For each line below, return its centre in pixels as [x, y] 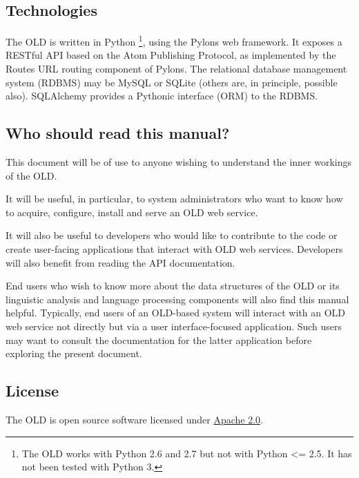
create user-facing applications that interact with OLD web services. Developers [174, 249]
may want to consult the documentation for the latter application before [159, 340]
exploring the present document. [74, 353]
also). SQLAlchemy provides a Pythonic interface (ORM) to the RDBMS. [162, 96]
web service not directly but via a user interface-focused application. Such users [174, 326]
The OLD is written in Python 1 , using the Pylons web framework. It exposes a [174, 40]
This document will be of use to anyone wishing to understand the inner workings [179, 162]
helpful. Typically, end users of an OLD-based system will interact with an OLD [176, 313]
